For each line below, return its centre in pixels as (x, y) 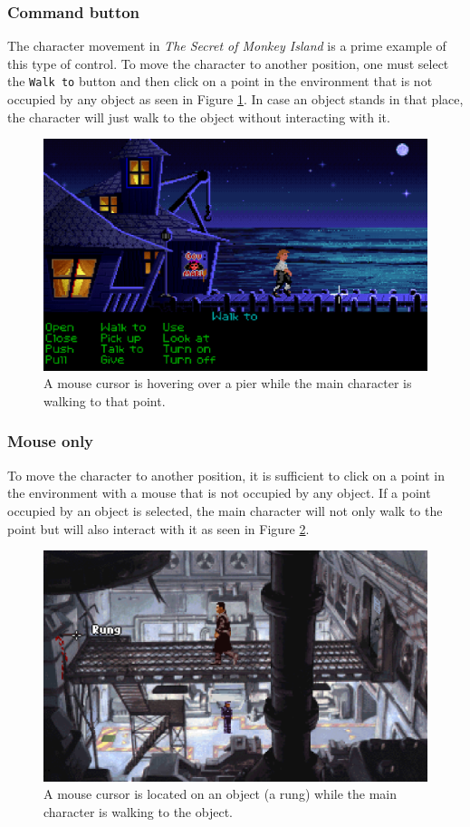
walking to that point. (105, 400)
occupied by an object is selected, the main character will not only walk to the (225, 510)
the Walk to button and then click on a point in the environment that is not (220, 81)
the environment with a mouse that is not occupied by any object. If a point (219, 493)
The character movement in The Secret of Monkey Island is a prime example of (227, 46)
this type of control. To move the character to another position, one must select (228, 63)
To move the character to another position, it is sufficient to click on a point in (226, 475)
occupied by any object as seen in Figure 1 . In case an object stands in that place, (235, 99)
